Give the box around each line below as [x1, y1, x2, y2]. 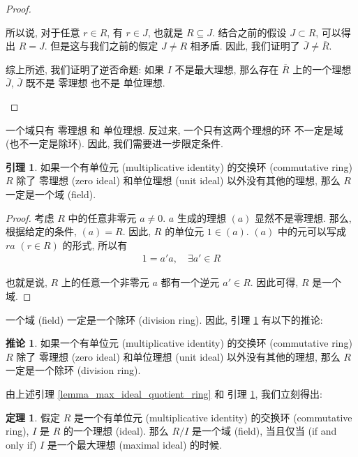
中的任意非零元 [68, 210, 137, 225]
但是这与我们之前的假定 [50, 38, 158, 53]
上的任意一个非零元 [61, 275, 149, 290]
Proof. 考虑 [6, 210, 54, 225]
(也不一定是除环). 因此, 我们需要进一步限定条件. [6, 136, 223, 151]
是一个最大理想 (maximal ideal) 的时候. [47, 437, 222, 451]
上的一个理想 [292, 61, 352, 76]
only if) [6, 437, 37, 451]
